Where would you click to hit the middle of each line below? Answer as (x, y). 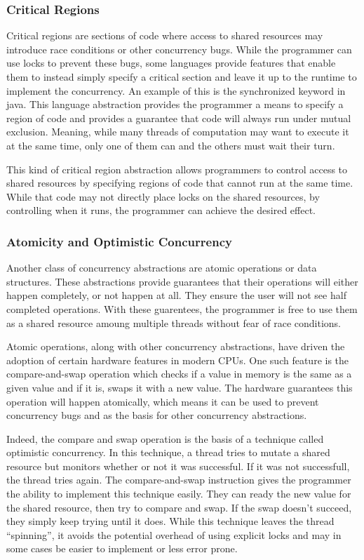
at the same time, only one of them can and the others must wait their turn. (171, 145)
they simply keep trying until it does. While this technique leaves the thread (170, 521)
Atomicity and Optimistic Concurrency (119, 241)
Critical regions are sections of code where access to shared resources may (165, 35)
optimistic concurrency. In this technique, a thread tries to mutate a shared (168, 452)
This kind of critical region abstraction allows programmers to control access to (177, 169)
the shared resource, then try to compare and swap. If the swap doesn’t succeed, (179, 507)
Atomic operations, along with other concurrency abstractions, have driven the (176, 346)
